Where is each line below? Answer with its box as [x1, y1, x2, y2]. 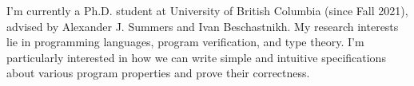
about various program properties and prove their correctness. [6, 64, 310, 81]
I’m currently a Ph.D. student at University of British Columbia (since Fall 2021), [6, 2, 408, 18]
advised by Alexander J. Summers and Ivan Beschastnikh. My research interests [6, 18, 399, 34]
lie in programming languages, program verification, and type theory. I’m [6, 33, 364, 50]
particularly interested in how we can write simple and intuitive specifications [6, 49, 386, 65]
